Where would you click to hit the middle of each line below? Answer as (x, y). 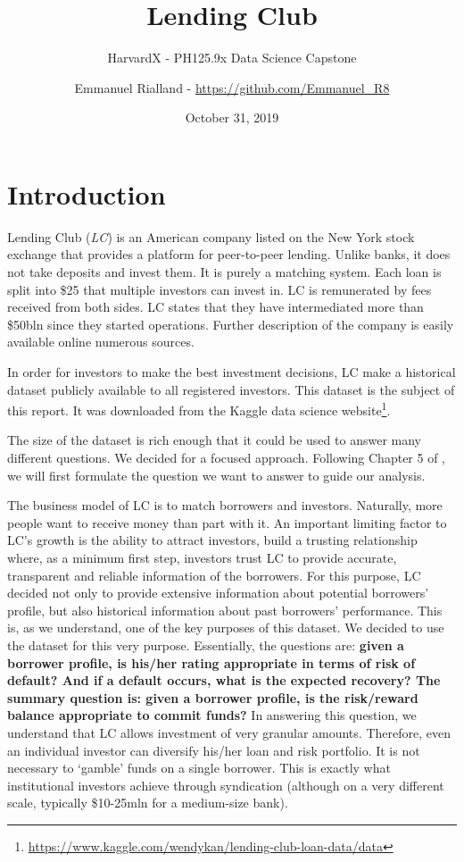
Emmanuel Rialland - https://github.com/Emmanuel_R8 (232, 87)
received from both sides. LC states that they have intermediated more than (215, 307)
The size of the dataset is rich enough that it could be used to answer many (214, 440)
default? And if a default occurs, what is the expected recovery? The (224, 680)
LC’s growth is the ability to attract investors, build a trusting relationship (212, 540)
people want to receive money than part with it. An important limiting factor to (227, 522)
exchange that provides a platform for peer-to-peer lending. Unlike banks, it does (229, 254)
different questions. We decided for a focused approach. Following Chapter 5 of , (227, 458)
